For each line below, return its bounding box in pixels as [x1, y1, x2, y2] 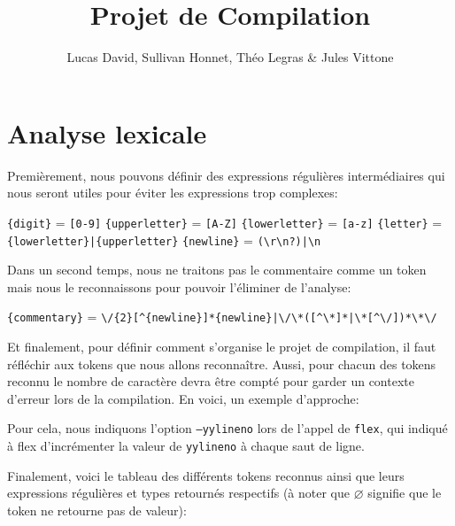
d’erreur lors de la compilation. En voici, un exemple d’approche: [7, 389, 359, 407]
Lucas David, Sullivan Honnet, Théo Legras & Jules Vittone [66, 48, 394, 66]
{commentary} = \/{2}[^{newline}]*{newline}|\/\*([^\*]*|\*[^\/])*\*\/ [7, 307, 437, 326]
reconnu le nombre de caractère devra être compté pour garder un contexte [7, 372, 414, 391]
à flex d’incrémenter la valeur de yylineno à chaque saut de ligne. [7, 437, 365, 455]
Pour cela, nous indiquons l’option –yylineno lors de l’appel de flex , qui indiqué [7, 419, 448, 437]
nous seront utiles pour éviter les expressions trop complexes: [7, 183, 338, 202]
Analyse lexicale [7, 114, 207, 151]
